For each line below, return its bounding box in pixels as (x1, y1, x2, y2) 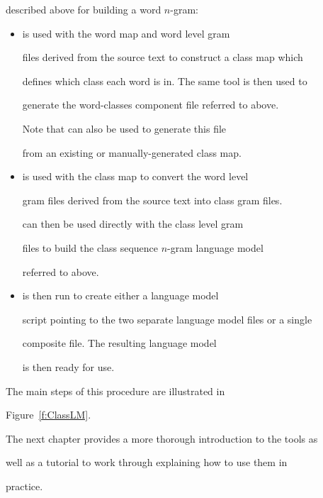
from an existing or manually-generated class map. (22, 145, 242, 160)
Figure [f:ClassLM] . (6, 407, 91, 422)
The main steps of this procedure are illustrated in (6, 383, 225, 398)
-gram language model (167, 240, 263, 255)
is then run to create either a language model (22, 288, 219, 303)
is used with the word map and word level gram (22, 26, 230, 40)
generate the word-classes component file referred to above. (22, 97, 279, 112)
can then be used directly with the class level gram (22, 216, 244, 231)
